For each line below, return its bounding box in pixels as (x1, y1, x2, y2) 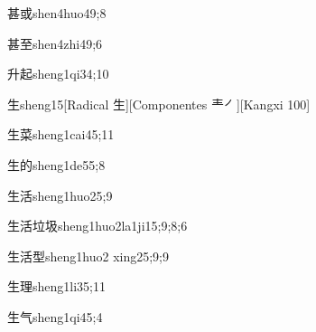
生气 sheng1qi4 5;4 (7, 307, 103, 326)
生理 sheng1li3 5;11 (7, 277, 106, 296)
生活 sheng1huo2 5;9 (7, 185, 113, 204)
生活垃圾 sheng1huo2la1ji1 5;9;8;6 (7, 216, 188, 235)
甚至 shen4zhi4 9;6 (7, 33, 103, 52)
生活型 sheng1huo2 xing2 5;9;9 (7, 246, 170, 265)
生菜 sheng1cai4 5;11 (7, 125, 115, 144)
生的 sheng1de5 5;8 (7, 155, 106, 174)
